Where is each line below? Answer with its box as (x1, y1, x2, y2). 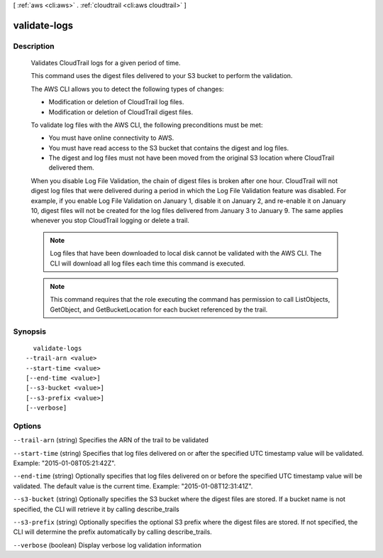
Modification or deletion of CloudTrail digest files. (48, 107, 194, 116)
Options (13, 421, 42, 431)
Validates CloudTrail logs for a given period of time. (30, 58, 181, 67)
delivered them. (48, 163, 95, 172)
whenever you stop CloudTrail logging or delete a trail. (30, 217, 189, 225)
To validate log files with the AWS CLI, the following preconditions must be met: (30, 121, 263, 129)
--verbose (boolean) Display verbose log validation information (13, 540, 201, 549)
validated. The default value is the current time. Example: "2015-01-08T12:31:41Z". (13, 481, 253, 490)
